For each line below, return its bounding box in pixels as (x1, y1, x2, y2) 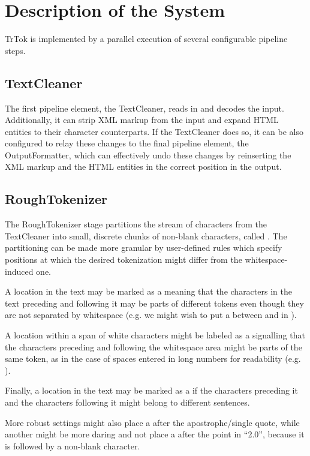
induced (5, 265, 34, 277)
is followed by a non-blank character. (5, 439, 140, 452)
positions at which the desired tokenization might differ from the (5, 253, 242, 266)
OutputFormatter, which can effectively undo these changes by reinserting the (5, 148, 291, 161)
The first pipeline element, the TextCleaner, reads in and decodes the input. (5, 101, 284, 114)
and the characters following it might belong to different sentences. (5, 396, 250, 408)
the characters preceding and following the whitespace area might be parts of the (5, 340, 302, 353)
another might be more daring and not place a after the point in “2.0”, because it (5, 428, 305, 440)
